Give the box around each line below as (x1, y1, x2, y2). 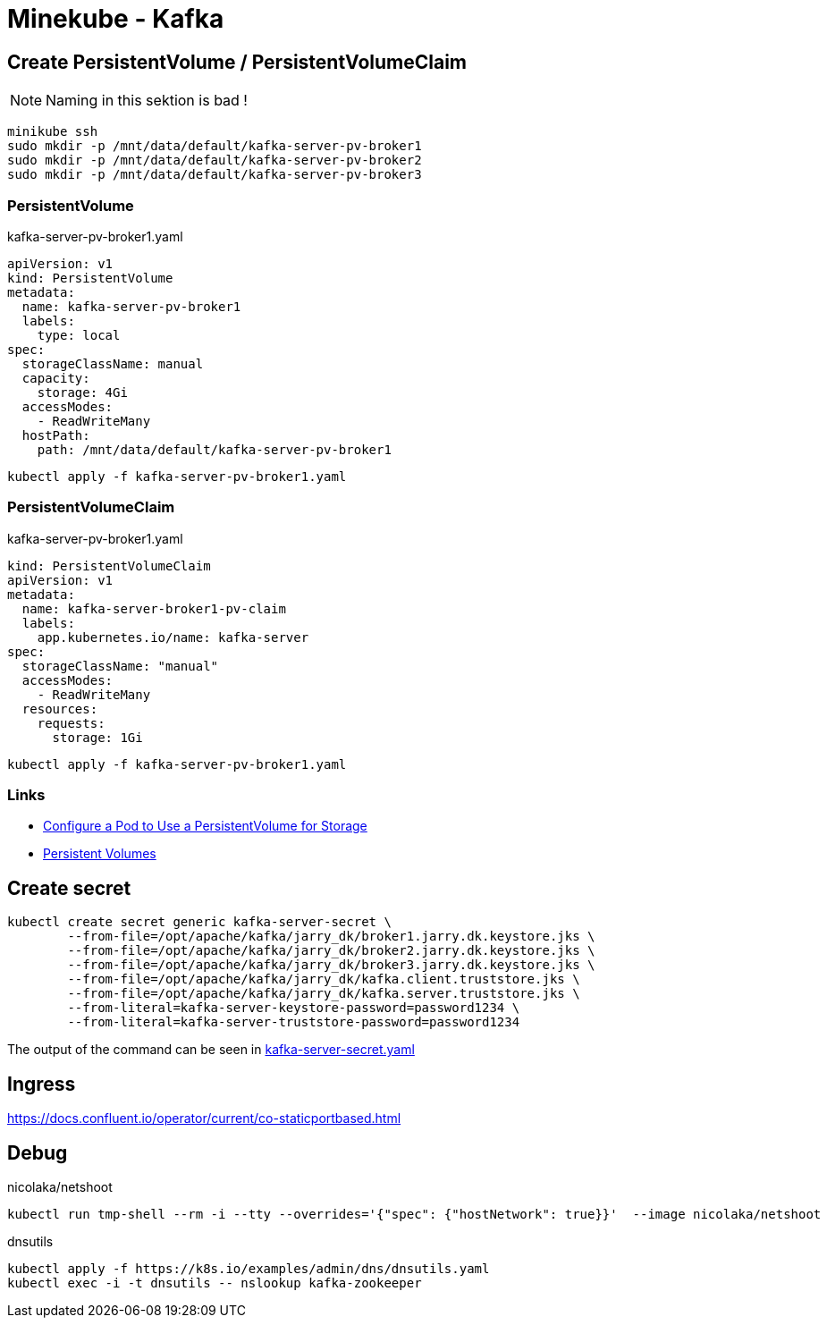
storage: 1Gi (52, 730, 143, 745)
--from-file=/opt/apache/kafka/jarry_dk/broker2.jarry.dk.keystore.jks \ (67, 943, 595, 958)
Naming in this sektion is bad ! (46, 91, 248, 110)
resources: (21, 701, 98, 716)
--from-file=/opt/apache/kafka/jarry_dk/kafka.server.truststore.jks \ (67, 986, 580, 1001)
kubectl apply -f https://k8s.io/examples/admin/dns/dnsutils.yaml (7, 1261, 490, 1276)
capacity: (21, 370, 90, 385)
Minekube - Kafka (7, 4, 224, 34)
